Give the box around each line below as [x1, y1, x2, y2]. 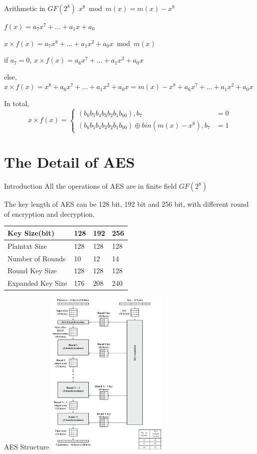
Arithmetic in [4, 3, 45, 13]
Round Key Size [7, 265, 57, 276]
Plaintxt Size [7, 240, 47, 251]
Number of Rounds [7, 253, 66, 263]
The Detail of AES [4, 152, 135, 172]
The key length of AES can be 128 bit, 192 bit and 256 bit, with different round [4, 199, 249, 209]
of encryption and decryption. [4, 208, 95, 219]
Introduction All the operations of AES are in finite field [4, 181, 177, 191]
